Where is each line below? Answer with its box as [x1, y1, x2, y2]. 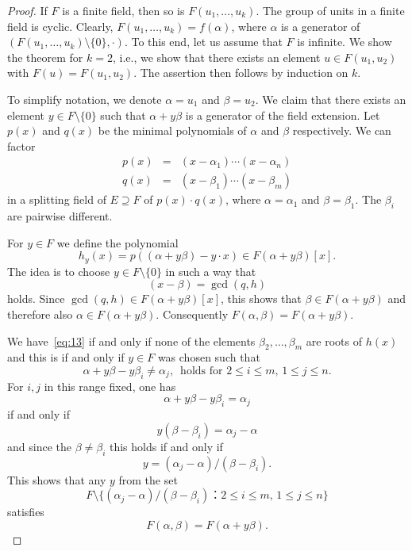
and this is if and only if [7, 349, 125, 365]
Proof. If [7, 2, 48, 18]
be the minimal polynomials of [98, 122, 247, 139]
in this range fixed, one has [44, 377, 176, 394]
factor [7, 137, 36, 154]
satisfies [7, 503, 44, 520]
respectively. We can [292, 122, 391, 139]
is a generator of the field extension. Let [185, 106, 380, 123]
